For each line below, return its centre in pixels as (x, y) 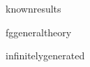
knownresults (33, 8)
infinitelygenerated (45, 55)
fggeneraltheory (39, 32)
